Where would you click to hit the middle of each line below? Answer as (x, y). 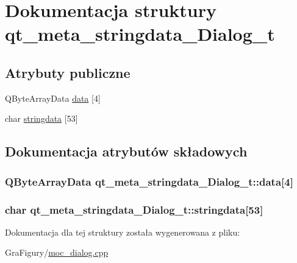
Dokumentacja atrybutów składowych (126, 151)
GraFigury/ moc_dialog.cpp (57, 252)
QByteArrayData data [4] (53, 98)
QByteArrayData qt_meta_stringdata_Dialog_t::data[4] (149, 181)
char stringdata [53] (41, 118)
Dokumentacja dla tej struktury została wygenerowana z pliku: (123, 232)
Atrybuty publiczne (68, 72)
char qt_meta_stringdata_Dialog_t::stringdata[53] (134, 209)
